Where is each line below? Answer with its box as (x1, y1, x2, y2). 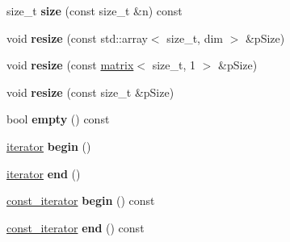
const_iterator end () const (6, 219, 145, 236)
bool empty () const (6, 111, 110, 127)
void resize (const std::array (6, 29, 148, 46)
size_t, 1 (152, 56, 196, 73)
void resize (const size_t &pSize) (6, 83, 174, 100)
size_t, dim (166, 29, 223, 46)
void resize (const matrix (6, 56, 134, 73)
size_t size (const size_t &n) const (6, 2, 183, 19)
